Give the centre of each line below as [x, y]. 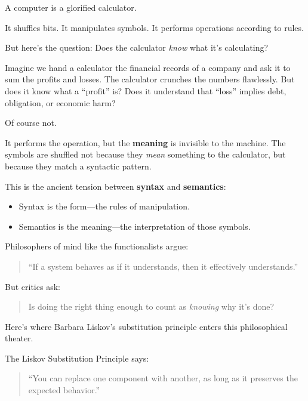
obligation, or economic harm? [60, 102]
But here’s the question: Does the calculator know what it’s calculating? [137, 47]
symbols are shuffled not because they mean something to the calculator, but [145, 154]
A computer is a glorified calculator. [71, 7]
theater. [19, 338]
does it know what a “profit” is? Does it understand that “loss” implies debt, [146, 90]
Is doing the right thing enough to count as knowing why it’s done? [151, 306]
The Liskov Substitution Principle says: [77, 358]
